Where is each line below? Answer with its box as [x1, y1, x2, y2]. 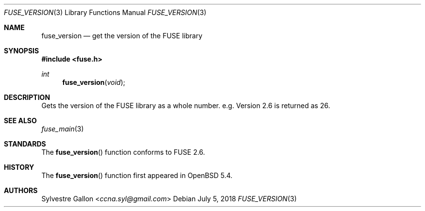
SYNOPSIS [4, 47, 39, 55]
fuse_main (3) [41, 125, 84, 133]
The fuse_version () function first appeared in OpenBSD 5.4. [41, 171, 233, 179]
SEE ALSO [4, 116, 37, 125]
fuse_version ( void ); [62, 78, 125, 86]
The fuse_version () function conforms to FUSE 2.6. [41, 148, 205, 156]
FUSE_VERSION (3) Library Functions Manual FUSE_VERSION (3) [4, 8, 207, 16]
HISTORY [4, 163, 34, 171]
